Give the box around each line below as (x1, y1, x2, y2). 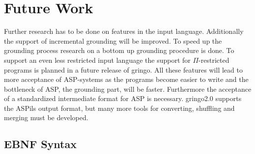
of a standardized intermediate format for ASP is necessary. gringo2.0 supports (4, 93, 242, 103)
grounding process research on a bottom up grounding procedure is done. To (4, 45, 234, 55)
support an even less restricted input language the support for (4, 54, 191, 65)
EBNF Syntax (4, 136, 77, 152)
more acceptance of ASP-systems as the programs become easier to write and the (4, 74, 249, 84)
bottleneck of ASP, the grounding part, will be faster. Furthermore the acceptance (4, 83, 252, 94)
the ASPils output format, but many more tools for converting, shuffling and (4, 103, 235, 113)
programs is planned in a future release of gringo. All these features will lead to (4, 64, 243, 75)
